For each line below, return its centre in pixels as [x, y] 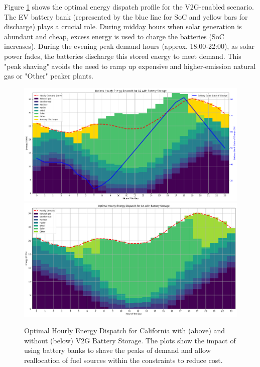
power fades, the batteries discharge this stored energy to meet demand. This [123, 56]
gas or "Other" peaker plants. [49, 76]
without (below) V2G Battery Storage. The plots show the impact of [130, 340]
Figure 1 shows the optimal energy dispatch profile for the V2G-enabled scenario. [129, 7]
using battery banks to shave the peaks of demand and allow [117, 350]
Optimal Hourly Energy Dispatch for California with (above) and [125, 331]
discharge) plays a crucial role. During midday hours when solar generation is [123, 26]
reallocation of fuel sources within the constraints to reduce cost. [123, 360]
